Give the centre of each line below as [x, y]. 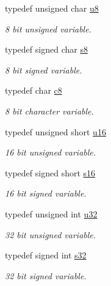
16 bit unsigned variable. [51, 152]
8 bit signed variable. [44, 70]
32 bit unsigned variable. [51, 234]
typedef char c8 [34, 90]
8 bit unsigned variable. [48, 28]
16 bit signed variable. [46, 193]
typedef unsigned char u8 [52, 8]
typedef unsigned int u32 [51, 213]
